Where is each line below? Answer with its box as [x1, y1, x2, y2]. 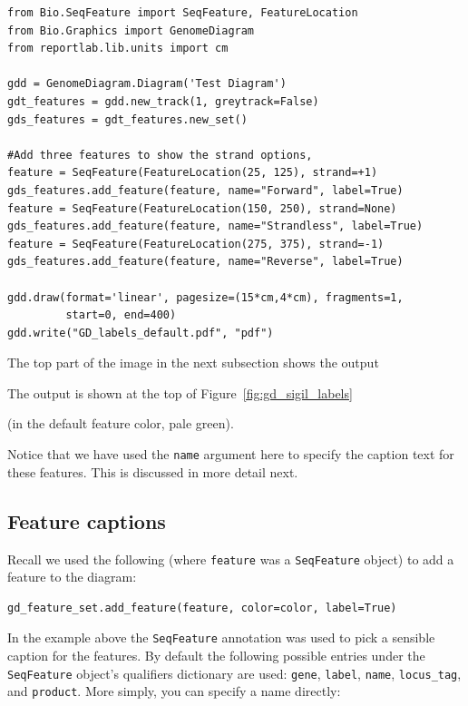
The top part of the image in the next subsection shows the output [7, 353, 379, 372]
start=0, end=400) [65, 309, 177, 322]
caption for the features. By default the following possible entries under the [7, 646, 425, 665]
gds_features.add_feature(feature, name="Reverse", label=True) [7, 255, 404, 269]
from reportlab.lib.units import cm [7, 42, 229, 55]
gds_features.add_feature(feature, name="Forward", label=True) [7, 183, 404, 197]
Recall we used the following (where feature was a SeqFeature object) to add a [7, 549, 454, 568]
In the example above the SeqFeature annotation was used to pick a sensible [7, 628, 435, 647]
